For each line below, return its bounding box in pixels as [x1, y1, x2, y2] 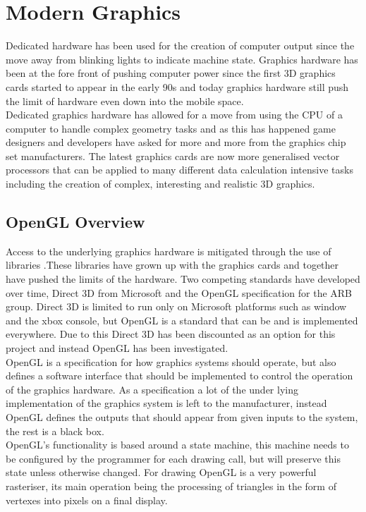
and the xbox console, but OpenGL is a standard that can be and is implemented [6, 312, 358, 327]
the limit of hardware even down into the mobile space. [6, 93, 244, 108]
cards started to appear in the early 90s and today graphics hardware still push [6, 79, 349, 94]
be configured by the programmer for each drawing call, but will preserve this [6, 451, 341, 465]
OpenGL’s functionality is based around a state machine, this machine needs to [6, 437, 349, 452]
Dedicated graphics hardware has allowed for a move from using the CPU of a [6, 107, 343, 122]
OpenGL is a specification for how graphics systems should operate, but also [6, 354, 336, 369]
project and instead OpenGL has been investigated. [6, 341, 228, 355]
